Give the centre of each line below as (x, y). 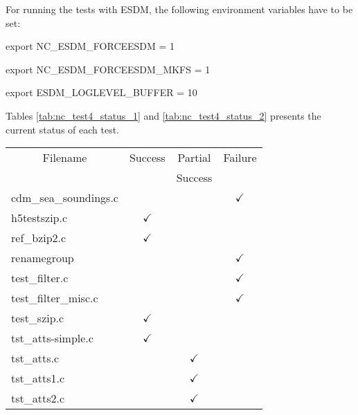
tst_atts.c (35, 358)
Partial (194, 158)
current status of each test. (63, 129)
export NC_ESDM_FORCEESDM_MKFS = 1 (108, 69)
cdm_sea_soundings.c (65, 198)
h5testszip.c (39, 218)
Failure (240, 158)
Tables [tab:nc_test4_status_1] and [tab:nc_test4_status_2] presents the (163, 115)
